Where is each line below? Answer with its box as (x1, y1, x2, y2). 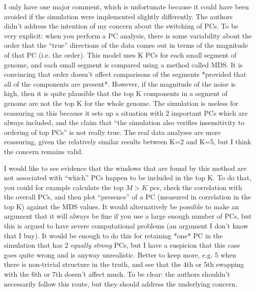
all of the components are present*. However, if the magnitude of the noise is (4, 78, 236, 89)
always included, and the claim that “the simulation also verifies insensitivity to (4, 117, 245, 128)
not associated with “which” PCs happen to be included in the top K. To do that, (4, 172, 252, 183)
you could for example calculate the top (4, 182, 124, 192)
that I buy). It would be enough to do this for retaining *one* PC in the (4, 230, 223, 240)
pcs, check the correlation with (150, 182, 242, 192)
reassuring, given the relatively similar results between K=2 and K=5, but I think (4, 136, 252, 147)
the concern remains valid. (4, 146, 83, 156)
